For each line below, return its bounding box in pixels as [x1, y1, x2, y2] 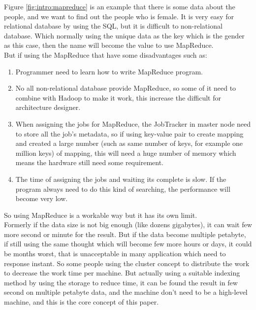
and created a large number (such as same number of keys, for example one [15, 138, 243, 148]
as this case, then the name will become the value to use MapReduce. [4, 40, 214, 50]
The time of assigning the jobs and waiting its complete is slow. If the [15, 173, 226, 184]
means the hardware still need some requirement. [15, 157, 163, 168]
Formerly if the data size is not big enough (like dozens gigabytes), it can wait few [4, 219, 252, 230]
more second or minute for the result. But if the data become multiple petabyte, [4, 229, 246, 239]
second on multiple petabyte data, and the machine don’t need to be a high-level [4, 287, 248, 297]
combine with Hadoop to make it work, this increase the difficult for [15, 92, 221, 103]
